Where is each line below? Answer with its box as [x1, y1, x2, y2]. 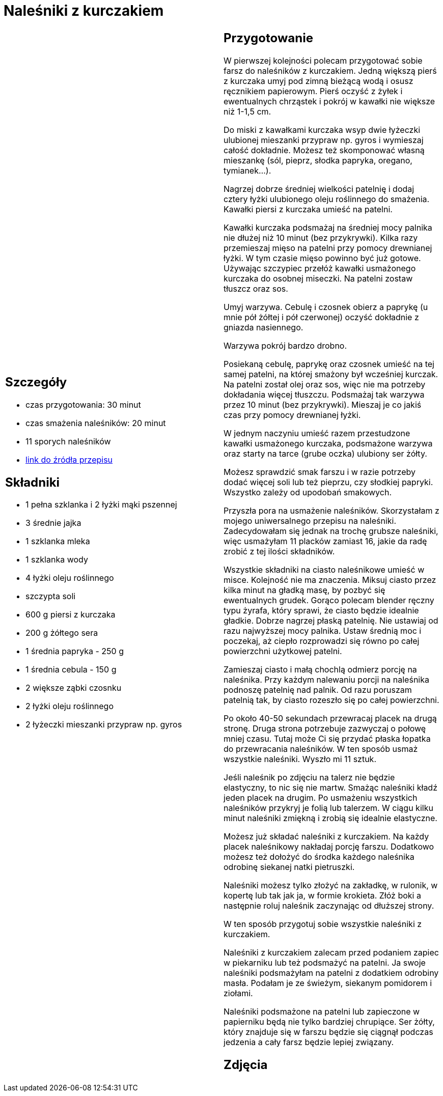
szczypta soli [25, 591, 76, 602]
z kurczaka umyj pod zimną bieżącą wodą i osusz [224, 75, 413, 86]
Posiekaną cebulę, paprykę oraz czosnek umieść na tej [224, 358, 434, 369]
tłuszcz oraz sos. [224, 283, 288, 294]
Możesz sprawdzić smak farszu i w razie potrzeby [224, 466, 416, 477]
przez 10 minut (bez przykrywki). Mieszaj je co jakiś [224, 399, 422, 410]
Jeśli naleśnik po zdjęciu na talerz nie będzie [224, 772, 395, 782]
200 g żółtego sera [25, 628, 98, 638]
